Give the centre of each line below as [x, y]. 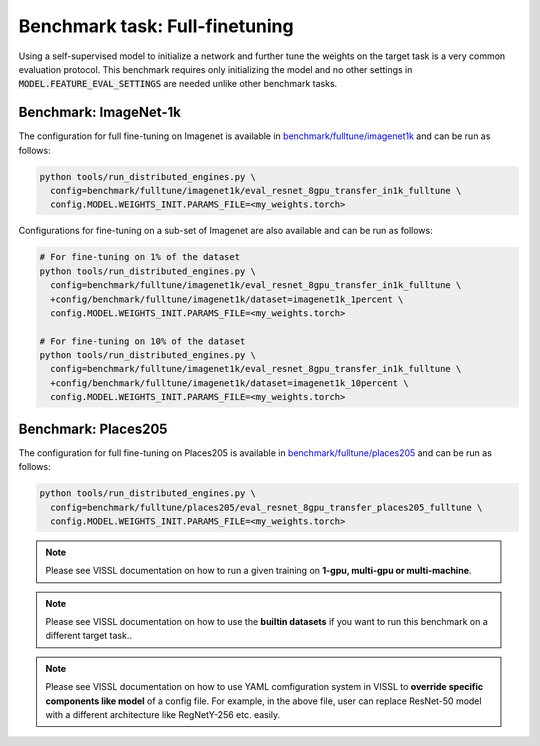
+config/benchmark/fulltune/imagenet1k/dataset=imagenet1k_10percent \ [229, 383]
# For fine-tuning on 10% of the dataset [142, 341]
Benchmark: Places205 [93, 428]
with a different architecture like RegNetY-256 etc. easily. [163, 715]
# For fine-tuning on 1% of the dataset [139, 257]
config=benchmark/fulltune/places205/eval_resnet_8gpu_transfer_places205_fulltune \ [266, 507]
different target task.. [88, 636]
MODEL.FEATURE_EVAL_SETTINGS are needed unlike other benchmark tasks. [178, 84]
